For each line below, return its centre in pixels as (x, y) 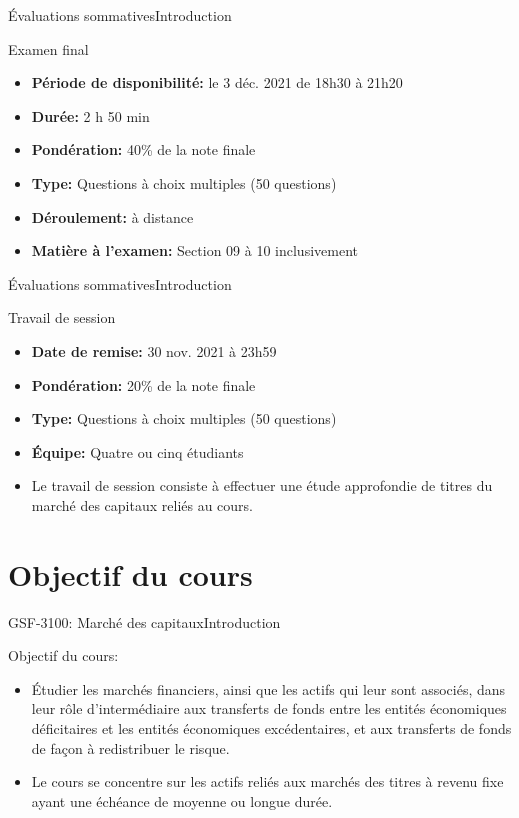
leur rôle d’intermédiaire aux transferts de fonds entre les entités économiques (269, 708)
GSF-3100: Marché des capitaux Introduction (144, 621)
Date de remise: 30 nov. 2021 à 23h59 (154, 350)
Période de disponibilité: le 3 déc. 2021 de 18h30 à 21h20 (217, 82)
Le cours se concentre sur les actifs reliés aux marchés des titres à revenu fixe (267, 781)
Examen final (48, 48)
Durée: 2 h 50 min (90, 115)
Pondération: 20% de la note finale (143, 384)
